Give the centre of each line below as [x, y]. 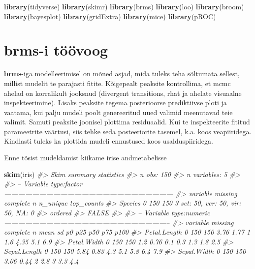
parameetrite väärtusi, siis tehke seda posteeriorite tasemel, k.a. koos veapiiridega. [128, 131]
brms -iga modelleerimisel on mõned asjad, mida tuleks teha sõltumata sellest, [122, 74]
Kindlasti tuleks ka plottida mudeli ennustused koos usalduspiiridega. [109, 141]
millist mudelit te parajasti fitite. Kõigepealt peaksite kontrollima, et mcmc [117, 83]
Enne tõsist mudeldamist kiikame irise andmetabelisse [85, 158]
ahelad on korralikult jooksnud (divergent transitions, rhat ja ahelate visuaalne [123, 93]
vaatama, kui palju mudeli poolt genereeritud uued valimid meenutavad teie [118, 112]
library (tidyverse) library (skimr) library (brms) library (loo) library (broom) [124, 6]
